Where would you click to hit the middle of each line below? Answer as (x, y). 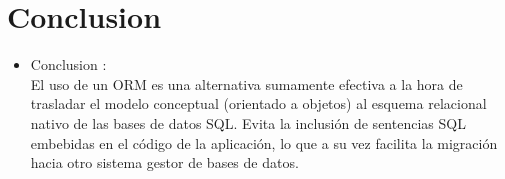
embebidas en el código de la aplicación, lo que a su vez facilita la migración (264, 142)
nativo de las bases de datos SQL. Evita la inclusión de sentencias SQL (248, 122)
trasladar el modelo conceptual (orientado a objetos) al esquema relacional (258, 103)
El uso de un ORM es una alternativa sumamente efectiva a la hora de (246, 83)
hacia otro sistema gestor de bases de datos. (164, 162)
